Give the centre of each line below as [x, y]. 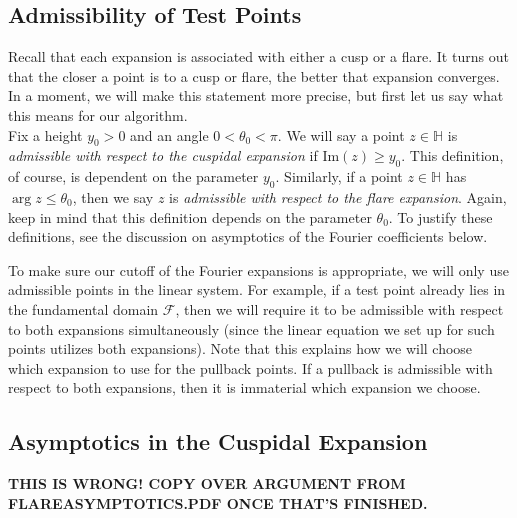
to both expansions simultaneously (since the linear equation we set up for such [251, 328]
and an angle [169, 134]
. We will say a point [341, 134]
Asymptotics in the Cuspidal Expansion [218, 441]
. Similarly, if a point [339, 176]
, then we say [113, 196]
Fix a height [45, 134]
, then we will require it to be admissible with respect [339, 308]
